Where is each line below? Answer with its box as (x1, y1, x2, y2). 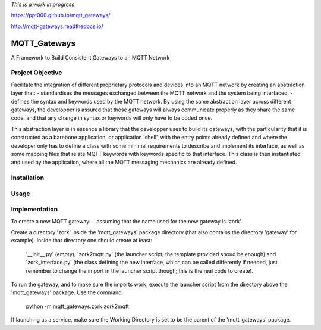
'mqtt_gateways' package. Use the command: (11, 289, 124, 296)
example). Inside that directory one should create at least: (11, 237, 153, 244)
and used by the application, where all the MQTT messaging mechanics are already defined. (11, 158, 237, 166)
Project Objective (11, 69, 62, 77)
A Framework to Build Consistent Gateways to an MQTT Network (11, 54, 170, 61)
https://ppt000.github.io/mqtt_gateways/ (11, 12, 111, 19)
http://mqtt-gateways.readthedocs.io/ (11, 23, 103, 30)
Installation (11, 173, 45, 182)
